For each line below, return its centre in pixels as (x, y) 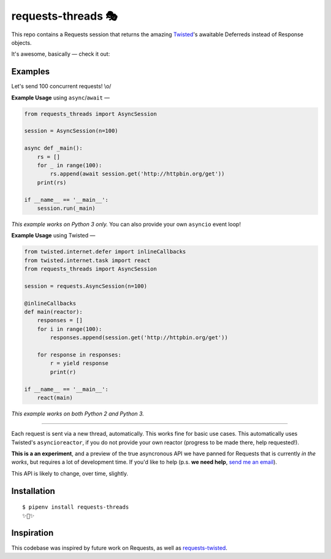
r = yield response (79, 363)
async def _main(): (53, 148)
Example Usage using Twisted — (53, 236)
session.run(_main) (67, 208)
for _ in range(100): (70, 165)
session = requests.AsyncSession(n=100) (86, 286)
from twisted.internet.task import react (87, 260)
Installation (33, 491)
